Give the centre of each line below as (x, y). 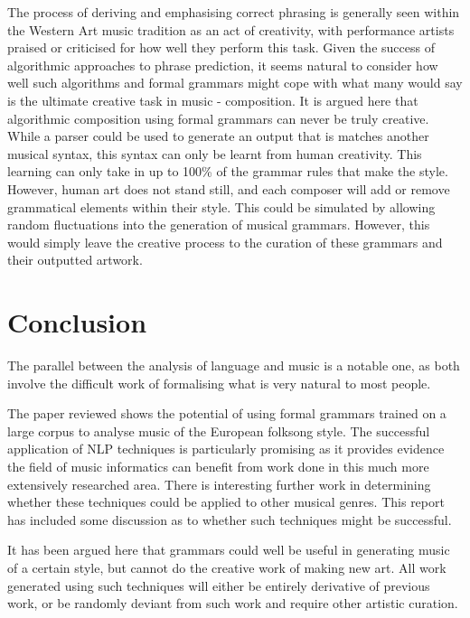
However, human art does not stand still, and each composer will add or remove (229, 188)
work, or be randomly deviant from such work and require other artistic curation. (233, 603)
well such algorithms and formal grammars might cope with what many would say (235, 83)
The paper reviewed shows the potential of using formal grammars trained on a (227, 413)
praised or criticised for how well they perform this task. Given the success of (221, 47)
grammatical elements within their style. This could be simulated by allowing (221, 206)
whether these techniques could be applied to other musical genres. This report (226, 502)
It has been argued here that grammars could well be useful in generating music (229, 550)
